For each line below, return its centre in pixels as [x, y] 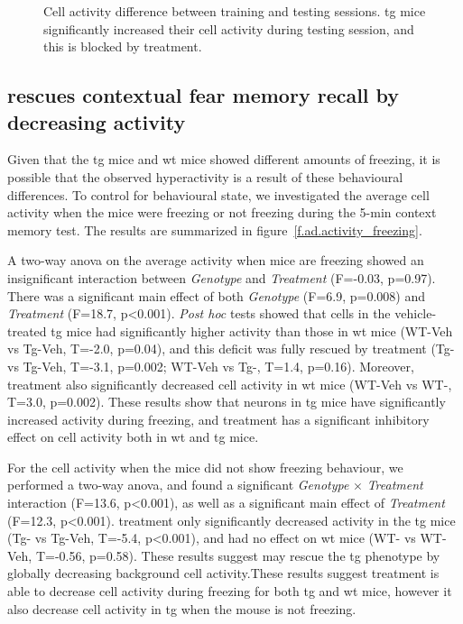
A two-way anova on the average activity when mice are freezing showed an [216, 260]
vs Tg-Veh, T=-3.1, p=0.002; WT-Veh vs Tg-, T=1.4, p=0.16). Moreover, [211, 366]
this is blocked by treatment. [123, 46]
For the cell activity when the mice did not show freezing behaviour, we [205, 467]
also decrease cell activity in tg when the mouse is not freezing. [182, 608]
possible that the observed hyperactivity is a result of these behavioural [205, 176]
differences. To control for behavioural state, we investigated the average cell [218, 194]
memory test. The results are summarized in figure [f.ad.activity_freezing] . [215, 229]
